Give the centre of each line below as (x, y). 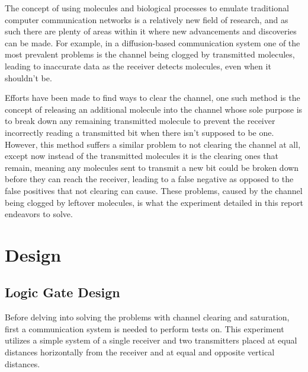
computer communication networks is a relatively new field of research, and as (147, 19)
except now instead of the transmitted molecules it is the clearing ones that (142, 156)
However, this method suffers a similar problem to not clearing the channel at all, (153, 144)
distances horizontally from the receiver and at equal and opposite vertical (140, 352)
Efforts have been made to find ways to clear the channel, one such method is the (153, 98)
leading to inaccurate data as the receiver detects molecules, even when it (138, 66)
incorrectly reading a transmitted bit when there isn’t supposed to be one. (139, 132)
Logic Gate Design (62, 292)
